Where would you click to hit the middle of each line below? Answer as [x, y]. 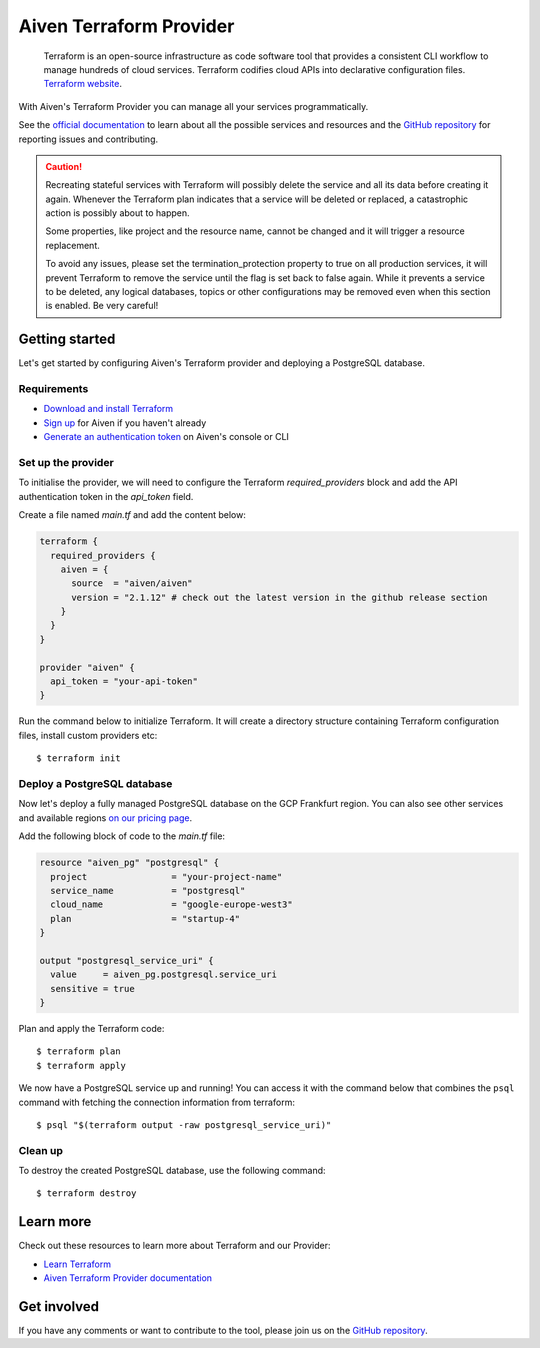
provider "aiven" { [87, 667]
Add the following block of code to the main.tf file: [121, 836]
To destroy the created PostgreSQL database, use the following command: [172, 1171]
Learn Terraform [77, 1264]
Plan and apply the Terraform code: [91, 1028]
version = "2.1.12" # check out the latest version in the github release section [280, 597]
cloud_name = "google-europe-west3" [172, 904]
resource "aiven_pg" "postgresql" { [129, 863]
